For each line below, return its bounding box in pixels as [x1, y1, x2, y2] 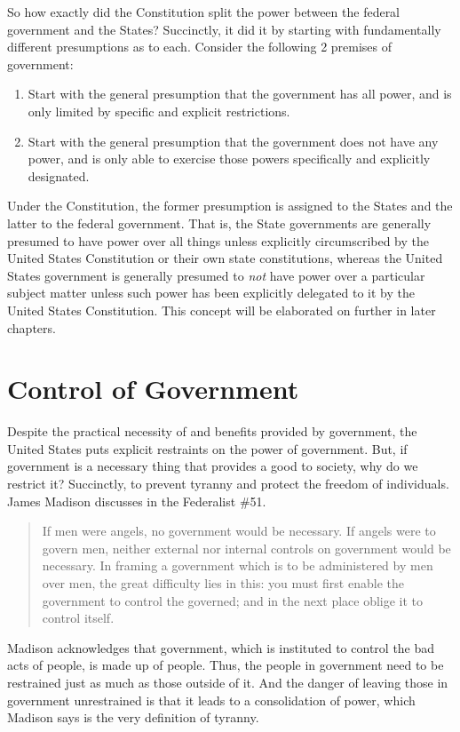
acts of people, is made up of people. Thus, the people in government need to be [7, 656, 444, 674]
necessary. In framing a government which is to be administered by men [42, 556, 433, 575]
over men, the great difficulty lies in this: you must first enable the [42, 573, 404, 592]
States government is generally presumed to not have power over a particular [7, 266, 425, 284]
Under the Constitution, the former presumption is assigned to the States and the [7, 196, 453, 215]
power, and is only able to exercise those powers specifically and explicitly [28, 149, 431, 168]
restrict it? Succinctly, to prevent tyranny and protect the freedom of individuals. [7, 474, 449, 492]
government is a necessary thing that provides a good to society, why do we [7, 457, 418, 475]
